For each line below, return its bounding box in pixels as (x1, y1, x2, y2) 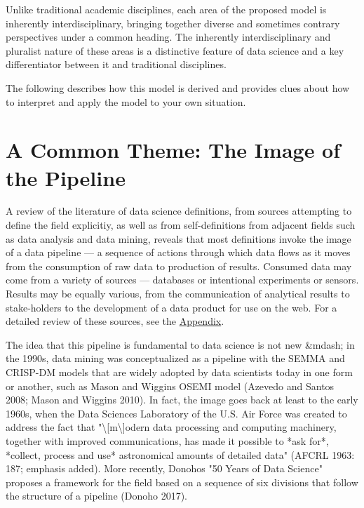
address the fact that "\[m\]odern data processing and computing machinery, (6, 420, 337, 434)
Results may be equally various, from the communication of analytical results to (6, 286, 350, 301)
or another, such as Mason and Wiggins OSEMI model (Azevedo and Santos (6, 378, 335, 393)
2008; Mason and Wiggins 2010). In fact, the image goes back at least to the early (6, 392, 358, 407)
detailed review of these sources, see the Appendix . (6, 314, 224, 328)
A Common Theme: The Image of (6, 135, 341, 164)
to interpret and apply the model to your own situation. (6, 94, 246, 109)
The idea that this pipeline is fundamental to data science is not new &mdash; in (6, 337, 355, 352)
